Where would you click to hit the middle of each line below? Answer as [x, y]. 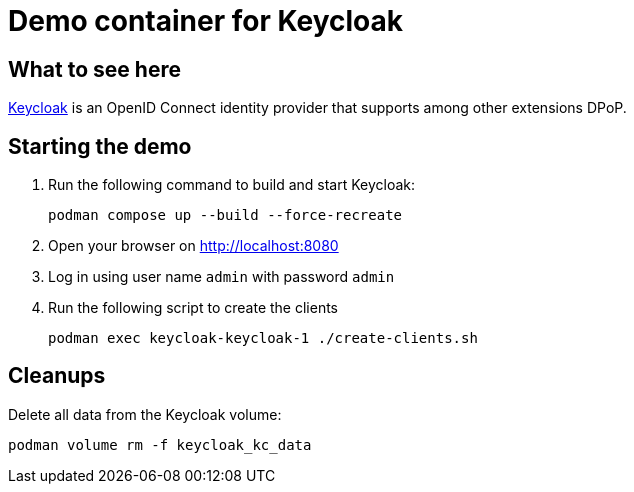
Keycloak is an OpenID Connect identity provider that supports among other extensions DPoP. [317, 108]
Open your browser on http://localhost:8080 [193, 246]
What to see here [94, 69]
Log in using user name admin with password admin [221, 277]
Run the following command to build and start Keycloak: [232, 185]
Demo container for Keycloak [206, 21]
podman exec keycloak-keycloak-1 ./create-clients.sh [263, 338]
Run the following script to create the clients [193, 308]
